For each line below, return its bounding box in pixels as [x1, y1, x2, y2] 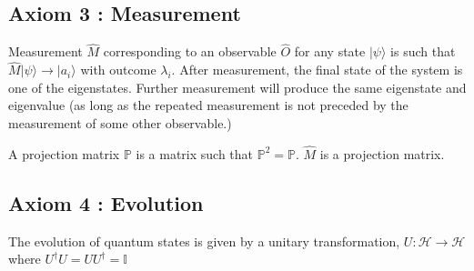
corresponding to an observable [103, 42, 277, 61]
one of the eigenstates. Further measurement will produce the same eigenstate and [8, 77, 467, 96]
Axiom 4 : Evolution [8, 188, 204, 216]
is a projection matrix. [319, 144, 445, 163]
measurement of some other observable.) [8, 114, 232, 133]
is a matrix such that [136, 144, 254, 163]
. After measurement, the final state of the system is [171, 60, 463, 79]
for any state [294, 42, 366, 61]
